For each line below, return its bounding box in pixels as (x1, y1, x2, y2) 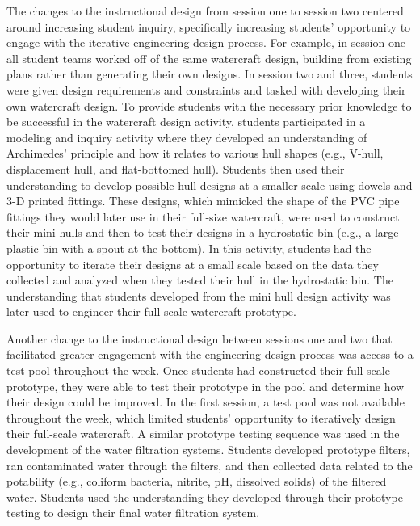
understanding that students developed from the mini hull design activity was (6, 287, 391, 304)
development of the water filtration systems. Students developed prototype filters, (6, 441, 410, 458)
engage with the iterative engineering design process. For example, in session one (6, 34, 405, 51)
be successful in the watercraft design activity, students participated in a (6, 113, 366, 130)
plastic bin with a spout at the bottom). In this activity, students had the (6, 239, 372, 256)
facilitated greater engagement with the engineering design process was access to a (6, 346, 414, 363)
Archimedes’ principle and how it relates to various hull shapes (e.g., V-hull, (6, 145, 384, 162)
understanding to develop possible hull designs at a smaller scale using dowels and (6, 176, 413, 193)
